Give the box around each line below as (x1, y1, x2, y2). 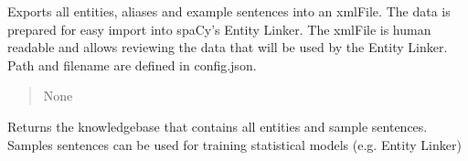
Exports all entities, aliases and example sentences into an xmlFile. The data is (7, 2, 451, 20)
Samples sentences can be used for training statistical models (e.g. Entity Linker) (7, 134, 462, 154)
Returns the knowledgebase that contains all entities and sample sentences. (7, 116, 428, 135)
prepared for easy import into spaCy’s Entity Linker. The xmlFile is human (7, 19, 431, 38)
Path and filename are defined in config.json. (7, 55, 257, 74)
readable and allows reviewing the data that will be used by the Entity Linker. (7, 38, 448, 57)
